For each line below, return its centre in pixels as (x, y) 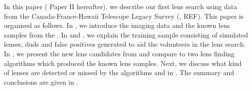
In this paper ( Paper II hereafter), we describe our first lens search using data (121, 6)
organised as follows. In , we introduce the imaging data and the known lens (117, 25)
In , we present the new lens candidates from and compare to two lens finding (119, 53)
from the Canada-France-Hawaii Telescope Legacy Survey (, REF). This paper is (124, 16)
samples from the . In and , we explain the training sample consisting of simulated (126, 34)
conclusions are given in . (41, 82)
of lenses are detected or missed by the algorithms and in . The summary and (119, 72)
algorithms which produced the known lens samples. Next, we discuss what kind (123, 63)
